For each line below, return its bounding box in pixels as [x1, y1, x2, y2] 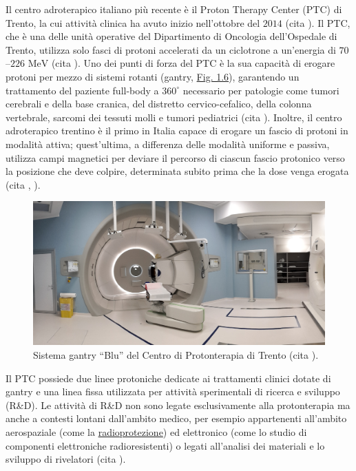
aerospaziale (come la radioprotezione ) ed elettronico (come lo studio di [6, 424, 307, 439]
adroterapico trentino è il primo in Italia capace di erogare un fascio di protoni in [6, 123, 348, 138]
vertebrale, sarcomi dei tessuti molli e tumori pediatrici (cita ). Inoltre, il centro [6, 109, 342, 124]
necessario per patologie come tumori [182, 83, 339, 97]
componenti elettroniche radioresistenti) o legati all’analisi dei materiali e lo [6, 438, 325, 452]
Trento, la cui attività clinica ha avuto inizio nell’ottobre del [6, 15, 260, 30]
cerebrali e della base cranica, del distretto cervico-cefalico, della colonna [6, 96, 312, 111]
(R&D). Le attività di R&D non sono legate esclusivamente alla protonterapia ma [6, 397, 350, 412]
